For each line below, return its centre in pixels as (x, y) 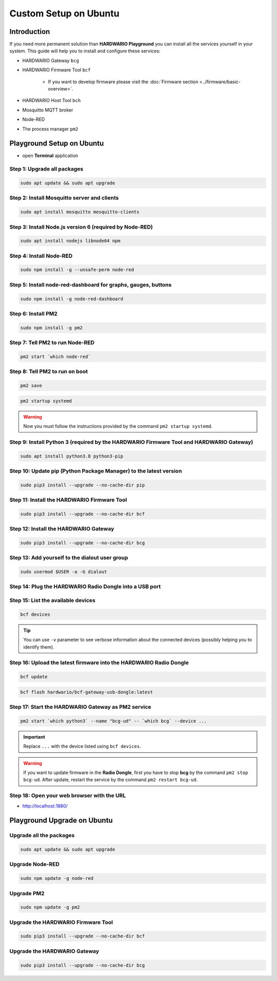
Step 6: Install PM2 (33, 313)
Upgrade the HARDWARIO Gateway (54, 951)
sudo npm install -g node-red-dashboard (72, 299)
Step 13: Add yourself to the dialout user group (69, 558)
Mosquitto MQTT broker (48, 110)
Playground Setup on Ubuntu (57, 144)
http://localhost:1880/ (45, 806)
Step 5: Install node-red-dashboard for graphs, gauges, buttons (91, 285)
